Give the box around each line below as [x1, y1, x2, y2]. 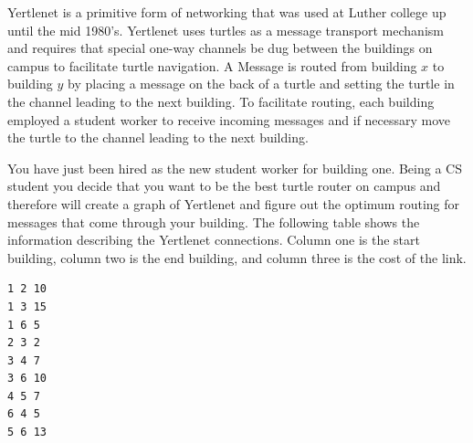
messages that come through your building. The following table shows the [7, 212, 420, 231]
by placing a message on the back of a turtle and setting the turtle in [68, 74, 455, 93]
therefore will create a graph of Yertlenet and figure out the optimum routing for [7, 194, 460, 213]
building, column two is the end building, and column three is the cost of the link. [7, 248, 467, 267]
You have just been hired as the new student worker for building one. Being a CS [7, 158, 462, 177]
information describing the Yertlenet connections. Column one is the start [7, 230, 420, 249]
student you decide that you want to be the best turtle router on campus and [7, 176, 441, 195]
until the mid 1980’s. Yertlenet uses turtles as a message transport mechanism [7, 20, 444, 39]
